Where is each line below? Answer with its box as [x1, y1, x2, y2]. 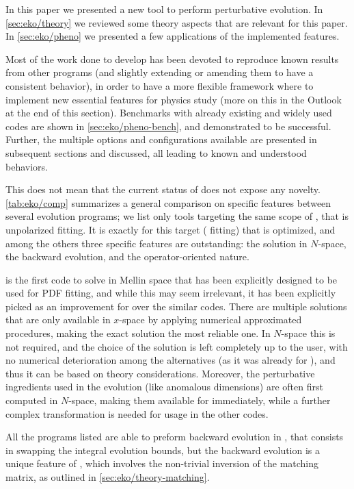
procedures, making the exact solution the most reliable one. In [5, 326, 271, 340]
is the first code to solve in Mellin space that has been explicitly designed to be [5, 272, 338, 286]
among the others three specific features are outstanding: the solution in [5, 236, 308, 250]
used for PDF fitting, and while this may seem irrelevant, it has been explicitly [5, 286, 336, 300]
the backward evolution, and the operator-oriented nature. [5, 249, 249, 264]
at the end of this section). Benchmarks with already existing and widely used [5, 105, 332, 120]
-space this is [281, 326, 336, 340]
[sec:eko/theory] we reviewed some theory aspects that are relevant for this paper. [5, 15, 348, 29]
